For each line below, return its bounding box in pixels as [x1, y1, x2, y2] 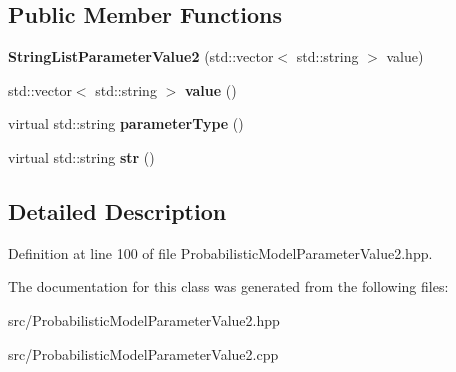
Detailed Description [8, 195, 227, 226]
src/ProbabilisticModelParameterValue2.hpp [8, 309, 280, 330]
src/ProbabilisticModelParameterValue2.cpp [8, 343, 279, 364]
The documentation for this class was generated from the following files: [8, 276, 449, 297]
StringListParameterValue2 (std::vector [8, 46, 274, 67]
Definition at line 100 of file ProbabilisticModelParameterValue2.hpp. [8, 242, 433, 263]
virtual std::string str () [8, 146, 155, 167]
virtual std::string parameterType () [8, 113, 244, 134]
